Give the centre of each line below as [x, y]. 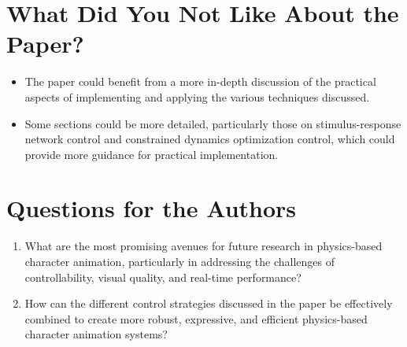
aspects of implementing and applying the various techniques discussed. [197, 96]
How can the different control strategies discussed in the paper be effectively [209, 303]
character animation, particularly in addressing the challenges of [180, 261]
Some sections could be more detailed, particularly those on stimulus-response [213, 123]
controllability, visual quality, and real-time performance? [163, 277]
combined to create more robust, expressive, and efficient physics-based [196, 318]
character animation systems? [96, 334]
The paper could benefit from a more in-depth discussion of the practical [200, 81]
